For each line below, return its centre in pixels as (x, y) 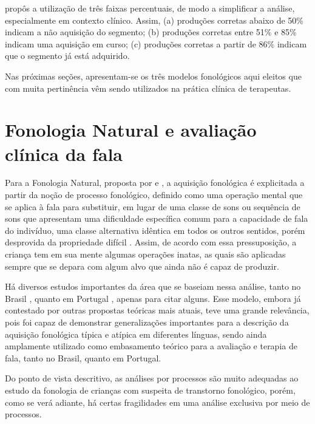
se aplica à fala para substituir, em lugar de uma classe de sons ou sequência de (153, 206)
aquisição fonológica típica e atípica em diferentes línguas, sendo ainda (136, 334)
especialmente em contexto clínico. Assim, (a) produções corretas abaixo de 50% (154, 20)
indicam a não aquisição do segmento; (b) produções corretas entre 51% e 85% (151, 32)
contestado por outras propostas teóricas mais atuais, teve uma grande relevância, (157, 310)
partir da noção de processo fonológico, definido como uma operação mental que (154, 195)
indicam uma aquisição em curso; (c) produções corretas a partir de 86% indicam (156, 43)
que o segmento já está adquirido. (67, 56)
